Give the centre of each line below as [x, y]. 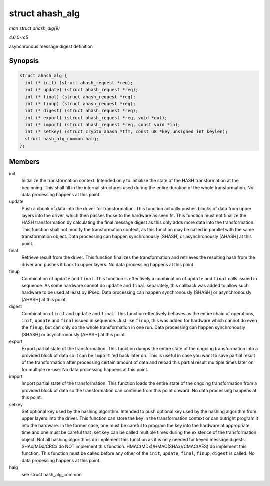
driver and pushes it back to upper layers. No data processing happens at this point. [108, 264]
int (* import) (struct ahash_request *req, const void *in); [103, 125]
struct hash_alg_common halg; [62, 138]
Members [24, 161]
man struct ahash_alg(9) [35, 28]
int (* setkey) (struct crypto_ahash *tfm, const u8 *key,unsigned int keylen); [127, 132]
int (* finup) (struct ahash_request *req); [80, 103]
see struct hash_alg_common [52, 474]
